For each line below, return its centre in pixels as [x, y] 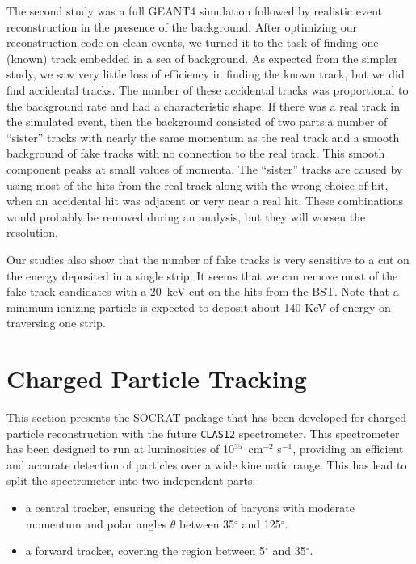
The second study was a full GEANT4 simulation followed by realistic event [195, 11]
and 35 [289, 551]
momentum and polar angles [96, 523]
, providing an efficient [348, 449]
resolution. [32, 232]
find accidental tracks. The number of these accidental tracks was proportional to [208, 89]
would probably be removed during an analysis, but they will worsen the [186, 216]
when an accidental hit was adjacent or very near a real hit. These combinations [205, 201]
